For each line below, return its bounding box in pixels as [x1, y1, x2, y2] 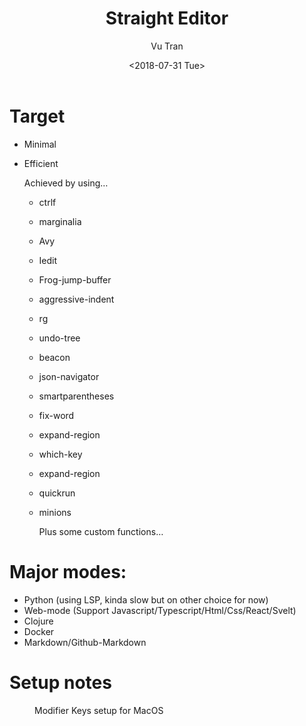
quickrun [38, 487, 76, 499]
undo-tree [38, 332, 81, 344]
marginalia [38, 215, 82, 227]
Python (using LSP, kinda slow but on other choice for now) [23, 593, 269, 606]
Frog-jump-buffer [38, 273, 112, 286]
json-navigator [38, 370, 100, 382]
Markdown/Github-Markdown [23, 636, 147, 648]
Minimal [23, 138, 57, 150]
